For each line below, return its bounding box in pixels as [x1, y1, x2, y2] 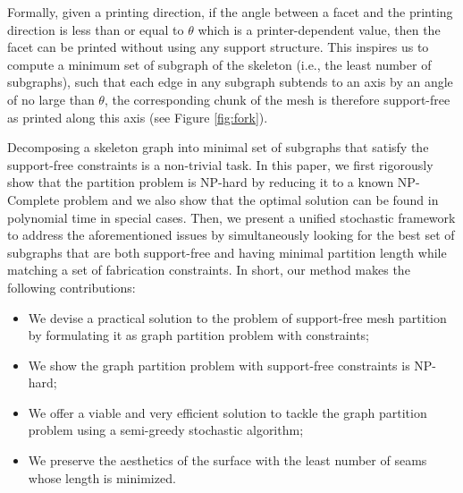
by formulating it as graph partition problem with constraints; [28, 326, 370, 344]
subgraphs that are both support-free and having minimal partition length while [7, 242, 447, 261]
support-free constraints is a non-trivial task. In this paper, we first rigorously [7, 155, 434, 174]
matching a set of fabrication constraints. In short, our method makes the [7, 260, 410, 279]
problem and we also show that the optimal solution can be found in [63, 190, 439, 208]
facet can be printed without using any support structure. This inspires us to [7, 38, 429, 56]
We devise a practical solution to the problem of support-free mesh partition [28, 308, 447, 327]
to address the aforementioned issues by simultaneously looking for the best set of [7, 225, 455, 244]
